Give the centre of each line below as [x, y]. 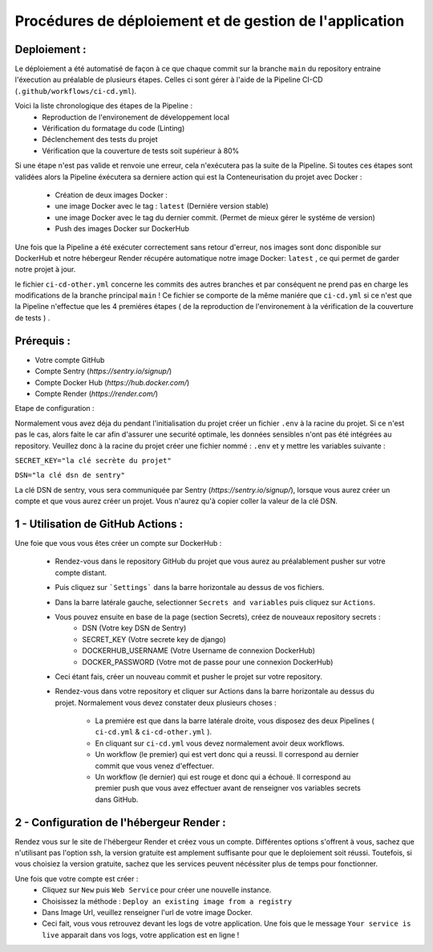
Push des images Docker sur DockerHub [122, 229]
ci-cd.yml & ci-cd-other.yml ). [154, 732]
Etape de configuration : [55, 409]
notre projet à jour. [45, 270]
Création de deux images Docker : [111, 195]
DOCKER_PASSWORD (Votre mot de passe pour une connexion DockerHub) [208, 661]
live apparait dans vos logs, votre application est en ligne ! [141, 934]
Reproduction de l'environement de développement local [136, 117]
